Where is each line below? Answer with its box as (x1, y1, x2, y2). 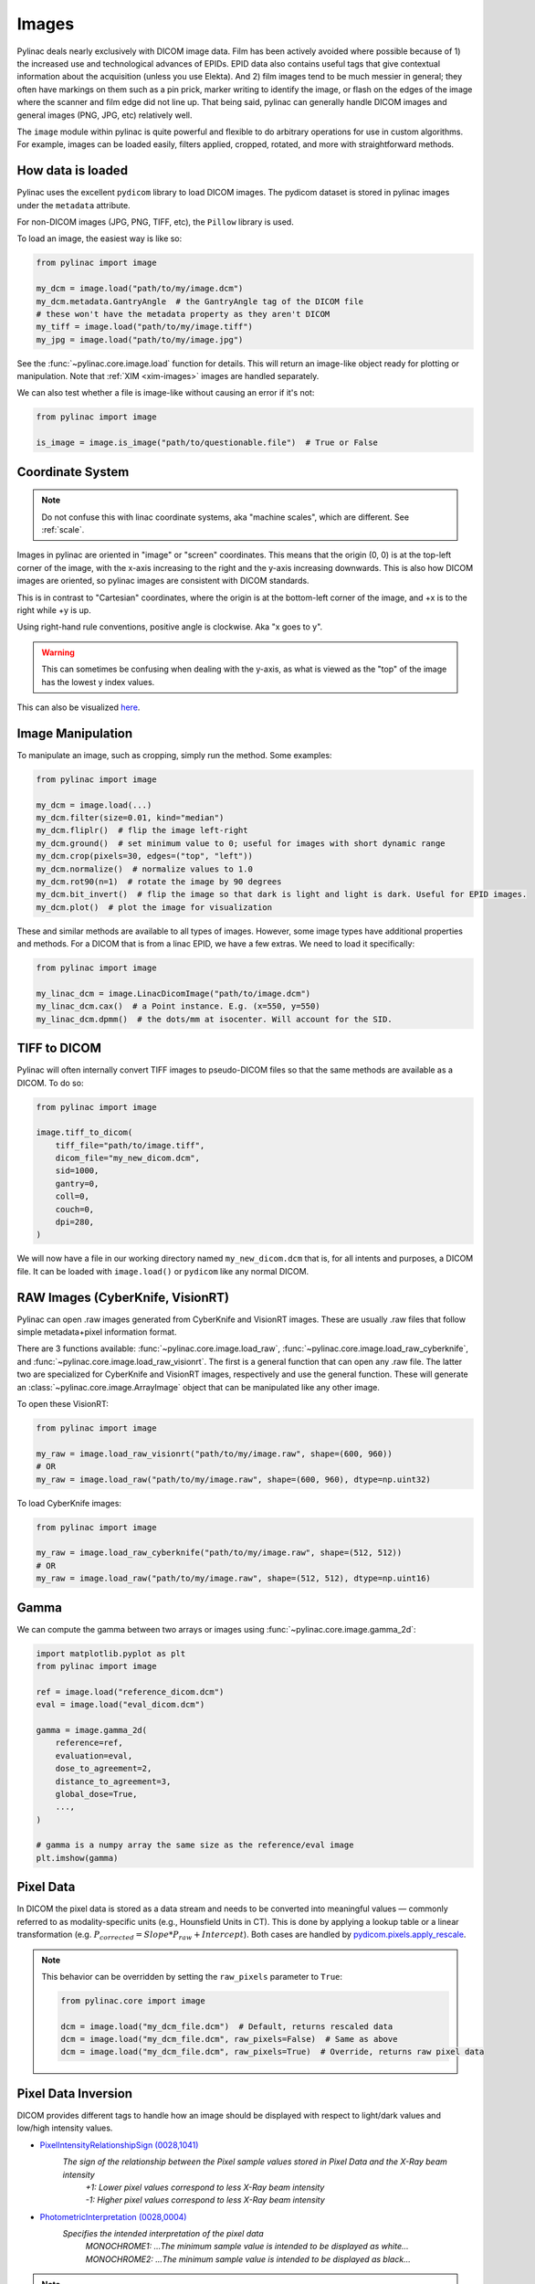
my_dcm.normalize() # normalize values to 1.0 (36, 863, 253, 874)
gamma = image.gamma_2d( (36, 1725, 148, 1735)
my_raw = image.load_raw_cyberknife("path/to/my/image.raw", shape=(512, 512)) (36, 1548, 403, 1558)
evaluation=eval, (55, 1750, 133, 1761)
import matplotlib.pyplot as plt (36, 1648, 186, 1658)
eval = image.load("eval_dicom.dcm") (36, 1699, 205, 1710)
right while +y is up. (16, 604, 91, 616)
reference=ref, (55, 1738, 123, 1749)
